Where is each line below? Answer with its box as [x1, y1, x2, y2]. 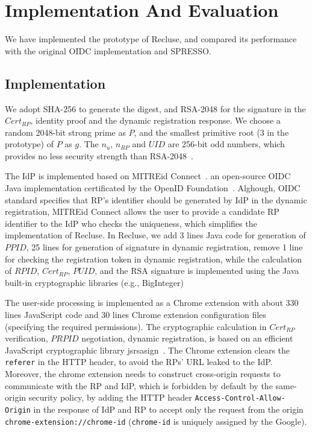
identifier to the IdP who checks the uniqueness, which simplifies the [5, 217, 257, 229]
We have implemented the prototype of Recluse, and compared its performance [5, 33, 297, 45]
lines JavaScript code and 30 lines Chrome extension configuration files [5, 308, 266, 321]
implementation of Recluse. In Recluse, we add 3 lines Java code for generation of [5, 229, 306, 241]
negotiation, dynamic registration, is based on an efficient [81, 332, 293, 345]
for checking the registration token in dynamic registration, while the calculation [5, 252, 302, 265]
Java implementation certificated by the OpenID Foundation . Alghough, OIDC [5, 182, 301, 194]
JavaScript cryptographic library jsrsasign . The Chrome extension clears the [5, 343, 290, 356]
